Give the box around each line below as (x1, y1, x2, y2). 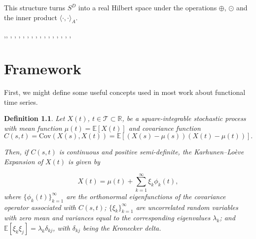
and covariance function (128, 122, 201, 133)
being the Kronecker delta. (82, 222, 161, 233)
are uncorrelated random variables (136, 202, 238, 212)
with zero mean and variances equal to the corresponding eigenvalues (4, 212, 211, 223)
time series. (4, 96, 38, 107)
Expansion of (4, 156, 43, 167)
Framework (4, 59, 81, 79)
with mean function (4, 122, 62, 133)
